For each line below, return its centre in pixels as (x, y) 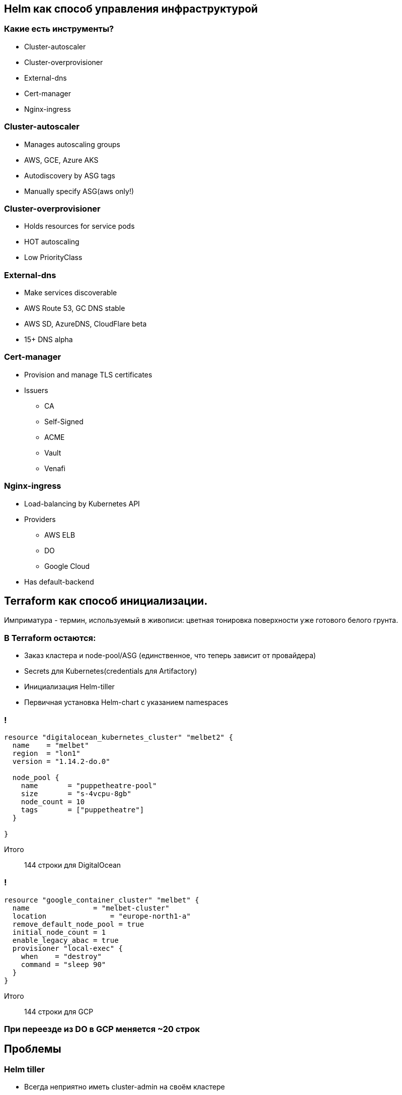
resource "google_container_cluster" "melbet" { (102, 900)
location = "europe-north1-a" (101, 916)
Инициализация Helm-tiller (69, 687)
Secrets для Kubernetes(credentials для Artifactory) (111, 671)
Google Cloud (67, 566)
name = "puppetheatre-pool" (89, 785)
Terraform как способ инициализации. (106, 601)
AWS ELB (60, 535)
